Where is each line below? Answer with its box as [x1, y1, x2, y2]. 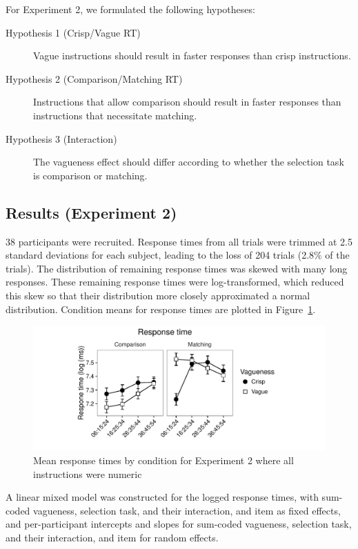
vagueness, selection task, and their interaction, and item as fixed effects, [33, 503, 341, 517]
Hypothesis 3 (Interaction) [6, 131, 117, 146]
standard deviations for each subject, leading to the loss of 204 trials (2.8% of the [6, 248, 350, 262]
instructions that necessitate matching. [33, 108, 197, 122]
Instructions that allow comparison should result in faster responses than [33, 94, 341, 109]
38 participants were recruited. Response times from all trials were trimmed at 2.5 [6, 234, 352, 248]
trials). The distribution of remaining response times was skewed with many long [6, 261, 348, 275]
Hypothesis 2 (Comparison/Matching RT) [6, 71, 183, 86]
